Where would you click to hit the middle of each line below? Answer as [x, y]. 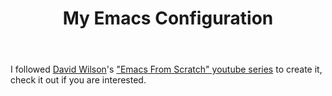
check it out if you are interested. [78, 80]
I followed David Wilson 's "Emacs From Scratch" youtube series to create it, [166, 69]
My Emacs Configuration [168, 18]
